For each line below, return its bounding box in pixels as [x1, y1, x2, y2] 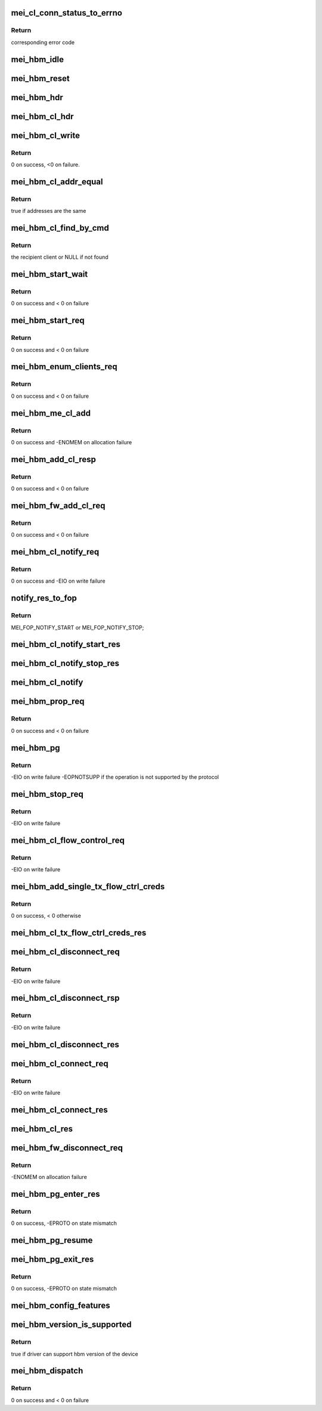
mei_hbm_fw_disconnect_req [11, 1143, 123, 1153]
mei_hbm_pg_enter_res [11, 1189, 100, 1199]
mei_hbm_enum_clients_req [11, 361, 117, 372]
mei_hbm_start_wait [11, 269, 88, 280]
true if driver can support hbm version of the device [11, 1350, 138, 1357]
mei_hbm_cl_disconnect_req [11, 947, 120, 957]
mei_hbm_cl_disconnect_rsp [11, 993, 120, 1003]
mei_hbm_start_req [11, 315, 85, 326]
